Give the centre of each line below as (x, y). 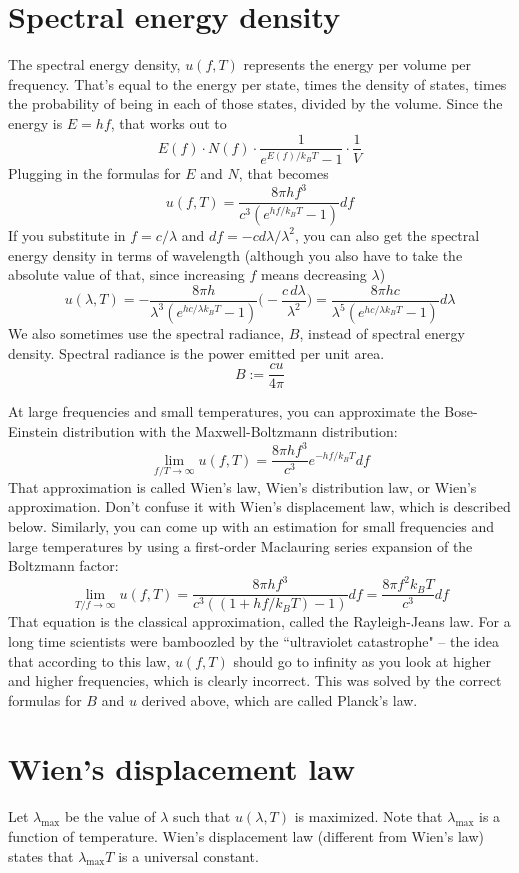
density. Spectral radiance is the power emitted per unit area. (196, 352)
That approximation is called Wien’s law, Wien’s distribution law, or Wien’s (242, 486)
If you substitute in (67, 234)
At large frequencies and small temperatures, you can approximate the (224, 411)
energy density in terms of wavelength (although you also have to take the (235, 254)
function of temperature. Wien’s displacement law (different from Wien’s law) (246, 836)
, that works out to (168, 122)
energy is (35, 122)
